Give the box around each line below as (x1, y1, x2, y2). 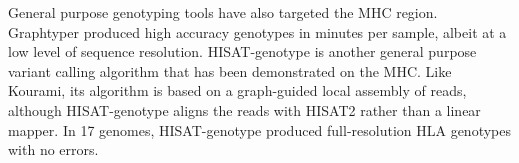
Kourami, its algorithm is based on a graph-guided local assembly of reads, (8, 80, 467, 101)
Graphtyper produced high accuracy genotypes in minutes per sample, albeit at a (8, 21, 507, 42)
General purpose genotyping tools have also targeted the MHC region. (8, 2, 438, 22)
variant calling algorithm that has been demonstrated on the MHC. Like (8, 60, 452, 81)
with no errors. (8, 139, 99, 160)
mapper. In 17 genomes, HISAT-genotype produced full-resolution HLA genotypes (8, 119, 512, 140)
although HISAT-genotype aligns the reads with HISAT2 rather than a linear (8, 99, 481, 120)
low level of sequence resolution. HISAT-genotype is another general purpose (8, 41, 477, 62)
